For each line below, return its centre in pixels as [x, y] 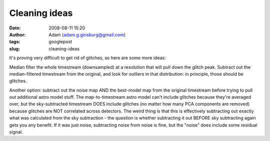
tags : [15, 42]
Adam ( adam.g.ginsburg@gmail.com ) [87, 34]
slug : [14, 49]
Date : [15, 28]
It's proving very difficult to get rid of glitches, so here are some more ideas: [87, 58]
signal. [16, 132]
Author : [17, 34]
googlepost [60, 42]
